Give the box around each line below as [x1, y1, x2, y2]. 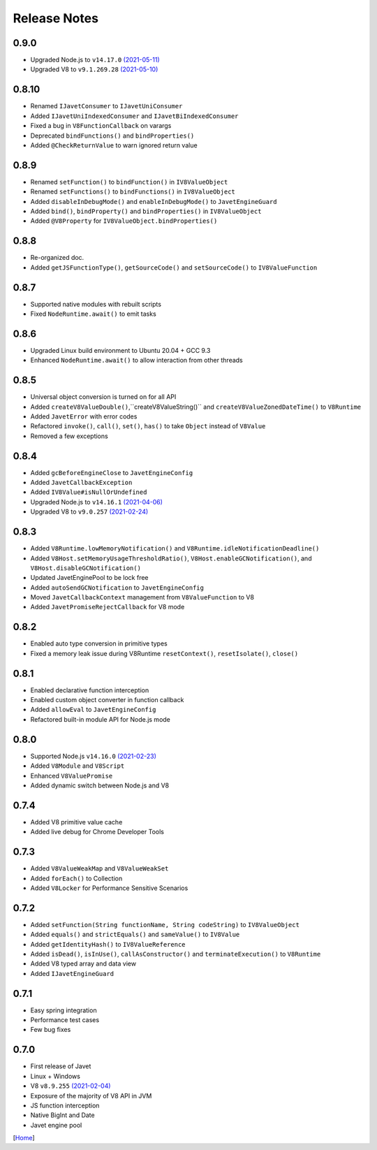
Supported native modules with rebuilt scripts [30, 300, 162, 308]
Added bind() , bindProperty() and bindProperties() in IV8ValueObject [30, 207, 262, 215]
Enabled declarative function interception [30, 685, 149, 694]
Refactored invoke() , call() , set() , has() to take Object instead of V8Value [30, 422, 266, 430]
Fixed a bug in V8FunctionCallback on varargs [30, 122, 172, 130]
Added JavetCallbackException [30, 479, 133, 487]
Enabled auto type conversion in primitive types [30, 639, 168, 648]
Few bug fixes [30, 1026, 71, 1034]
